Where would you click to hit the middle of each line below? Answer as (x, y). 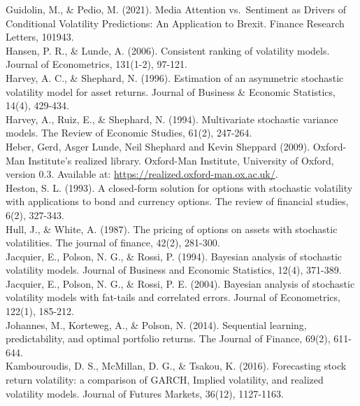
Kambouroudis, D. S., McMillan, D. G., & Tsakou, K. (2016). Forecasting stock (176, 366)
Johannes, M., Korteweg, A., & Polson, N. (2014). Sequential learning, (156, 324)
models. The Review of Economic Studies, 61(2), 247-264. (129, 133)
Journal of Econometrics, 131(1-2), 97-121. (96, 64)
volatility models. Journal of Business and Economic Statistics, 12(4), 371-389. (174, 270)
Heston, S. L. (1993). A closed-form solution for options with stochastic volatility (179, 187)
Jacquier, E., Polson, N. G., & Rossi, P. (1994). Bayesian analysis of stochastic (174, 256)
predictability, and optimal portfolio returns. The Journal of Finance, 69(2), (168, 338)
